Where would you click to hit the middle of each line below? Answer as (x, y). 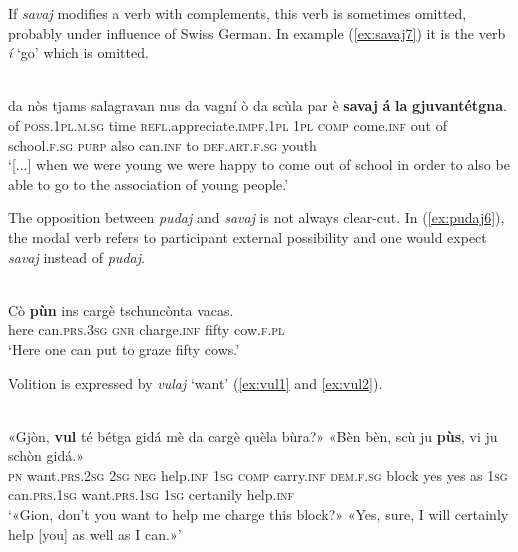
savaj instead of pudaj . (76, 256)
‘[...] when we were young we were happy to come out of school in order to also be (259, 164)
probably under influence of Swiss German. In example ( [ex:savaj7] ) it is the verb (257, 32)
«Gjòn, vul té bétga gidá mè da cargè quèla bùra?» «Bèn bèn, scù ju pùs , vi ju (253, 435)
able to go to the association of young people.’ (148, 183)
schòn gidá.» (46, 455)
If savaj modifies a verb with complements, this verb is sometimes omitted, (237, 13)
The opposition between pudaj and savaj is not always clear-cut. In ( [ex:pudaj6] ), (256, 217)
